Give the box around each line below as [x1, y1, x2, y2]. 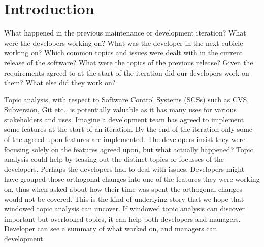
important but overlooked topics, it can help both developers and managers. [4, 213, 241, 224]
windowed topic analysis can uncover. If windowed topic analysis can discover [4, 203, 245, 214]
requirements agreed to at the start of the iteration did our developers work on [4, 67, 249, 78]
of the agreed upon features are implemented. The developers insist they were [4, 134, 246, 145]
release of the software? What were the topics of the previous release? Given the [4, 57, 253, 67]
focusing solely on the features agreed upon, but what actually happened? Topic [4, 144, 253, 154]
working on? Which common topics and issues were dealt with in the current [4, 47, 243, 58]
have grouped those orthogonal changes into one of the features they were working [4, 173, 260, 184]
